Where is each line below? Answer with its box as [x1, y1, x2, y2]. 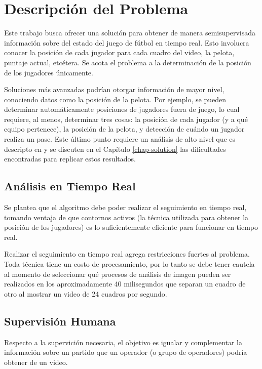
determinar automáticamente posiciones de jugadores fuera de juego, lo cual [4, 104, 240, 114]
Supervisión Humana [4, 313, 116, 329]
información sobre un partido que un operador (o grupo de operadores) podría [4, 347, 247, 357]
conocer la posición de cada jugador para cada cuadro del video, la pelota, [4, 47, 235, 58]
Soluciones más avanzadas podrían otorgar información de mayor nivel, [4, 84, 224, 95]
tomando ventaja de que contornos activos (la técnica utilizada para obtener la [4, 212, 249, 222]
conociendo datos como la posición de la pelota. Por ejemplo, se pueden [4, 94, 226, 104]
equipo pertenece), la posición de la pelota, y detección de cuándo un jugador [4, 124, 245, 134]
